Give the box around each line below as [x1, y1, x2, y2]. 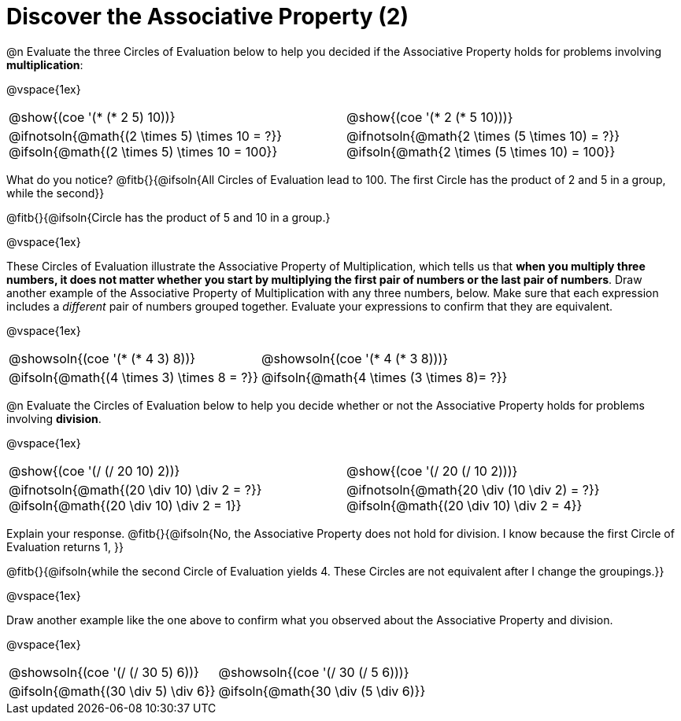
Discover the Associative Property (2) [6, 3, 409, 30]
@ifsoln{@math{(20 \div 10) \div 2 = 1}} [9, 497, 242, 513]
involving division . [6, 411, 102, 425]
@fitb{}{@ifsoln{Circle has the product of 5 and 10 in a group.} [6, 210, 331, 224]
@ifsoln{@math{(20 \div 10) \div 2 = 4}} [346, 497, 583, 513]
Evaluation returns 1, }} [6, 539, 124, 554]
